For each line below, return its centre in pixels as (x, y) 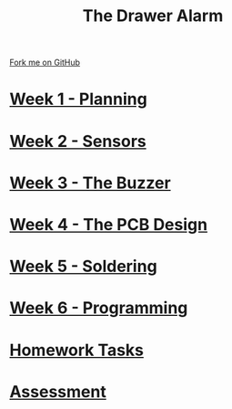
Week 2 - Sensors (78, 141)
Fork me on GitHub (45, 63)
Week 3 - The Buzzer (90, 183)
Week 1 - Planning (78, 99)
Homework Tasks (76, 350)
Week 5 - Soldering (83, 267)
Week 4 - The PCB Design (108, 224)
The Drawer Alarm (153, 16)
